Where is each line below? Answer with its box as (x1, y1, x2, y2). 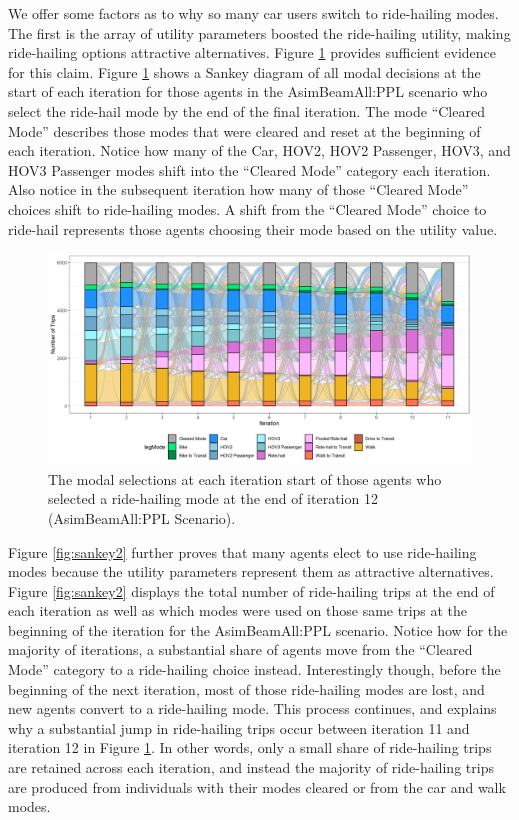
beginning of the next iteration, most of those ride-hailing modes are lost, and (8, 678, 485, 699)
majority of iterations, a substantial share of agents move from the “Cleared (8, 639, 473, 660)
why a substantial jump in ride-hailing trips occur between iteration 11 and (8, 717, 470, 738)
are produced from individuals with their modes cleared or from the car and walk (8, 776, 506, 797)
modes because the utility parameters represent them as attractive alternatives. (8, 561, 494, 582)
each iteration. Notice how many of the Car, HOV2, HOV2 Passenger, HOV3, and (8, 140, 511, 161)
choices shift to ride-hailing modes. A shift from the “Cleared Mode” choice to (8, 198, 487, 219)
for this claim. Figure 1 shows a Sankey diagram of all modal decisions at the (8, 61, 481, 82)
